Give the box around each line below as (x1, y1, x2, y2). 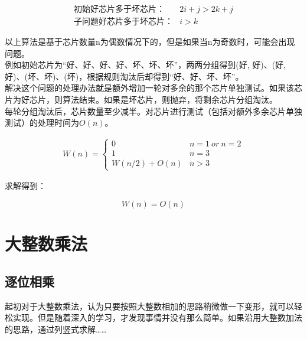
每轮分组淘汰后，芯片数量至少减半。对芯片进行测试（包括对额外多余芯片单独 (5, 105, 302, 117)
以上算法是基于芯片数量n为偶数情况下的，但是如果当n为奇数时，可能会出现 (5, 35, 295, 48)
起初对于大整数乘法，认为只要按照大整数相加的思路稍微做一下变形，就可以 (5, 299, 294, 312)
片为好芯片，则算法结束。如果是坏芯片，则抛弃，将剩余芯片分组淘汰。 (5, 93, 277, 106)
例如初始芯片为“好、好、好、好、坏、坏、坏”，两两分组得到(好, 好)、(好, (5, 58, 286, 71)
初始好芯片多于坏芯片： (74, 5, 165, 14)
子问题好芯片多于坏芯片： (74, 18, 174, 27)
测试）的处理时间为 (5, 116, 79, 129)
